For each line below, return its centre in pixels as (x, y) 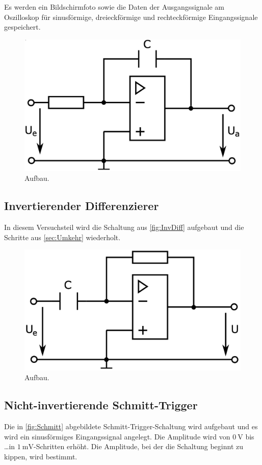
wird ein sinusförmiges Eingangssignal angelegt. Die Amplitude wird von (117, 436)
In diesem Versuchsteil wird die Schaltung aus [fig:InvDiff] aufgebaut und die (124, 227)
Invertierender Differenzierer (82, 206)
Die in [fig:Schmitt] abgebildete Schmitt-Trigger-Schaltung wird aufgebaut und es (131, 426)
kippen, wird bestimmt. (41, 456)
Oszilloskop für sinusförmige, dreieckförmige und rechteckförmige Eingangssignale (131, 17)
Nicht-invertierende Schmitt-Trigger (101, 405)
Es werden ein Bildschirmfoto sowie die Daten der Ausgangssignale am (114, 7)
